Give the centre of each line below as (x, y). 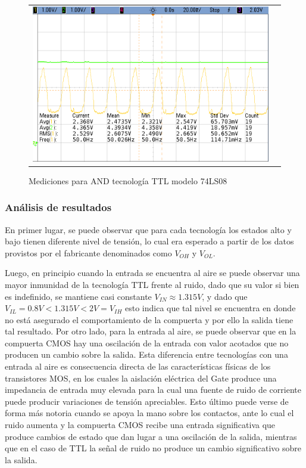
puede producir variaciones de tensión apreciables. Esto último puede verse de (147, 401)
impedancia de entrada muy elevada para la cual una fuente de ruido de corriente (153, 390)
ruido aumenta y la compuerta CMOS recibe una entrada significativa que (140, 425)
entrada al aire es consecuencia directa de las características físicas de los (138, 366)
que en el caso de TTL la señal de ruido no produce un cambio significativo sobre (153, 448)
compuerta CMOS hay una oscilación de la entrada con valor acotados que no (147, 343)
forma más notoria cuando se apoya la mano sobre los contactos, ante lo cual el (149, 413)
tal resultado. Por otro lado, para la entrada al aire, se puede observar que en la (151, 331)
